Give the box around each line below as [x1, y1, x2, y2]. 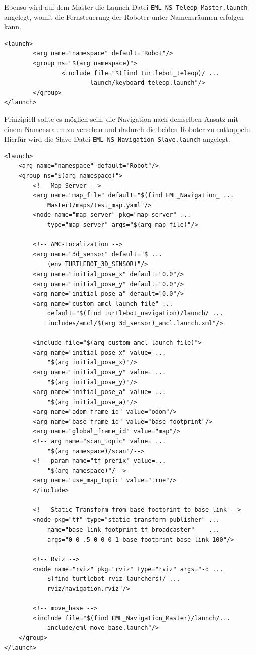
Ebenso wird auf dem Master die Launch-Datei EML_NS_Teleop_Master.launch [4, 2, 248, 12]
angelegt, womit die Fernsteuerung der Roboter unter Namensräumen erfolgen [4, 11, 244, 22]
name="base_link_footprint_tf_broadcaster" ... [47, 526, 220, 534]
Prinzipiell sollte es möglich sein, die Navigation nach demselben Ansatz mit [4, 114, 238, 124]
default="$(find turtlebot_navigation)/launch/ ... [47, 310, 223, 317]
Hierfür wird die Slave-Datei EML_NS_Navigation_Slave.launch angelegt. [4, 134, 230, 144]
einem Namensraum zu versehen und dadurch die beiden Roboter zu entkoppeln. [4, 123, 252, 134]
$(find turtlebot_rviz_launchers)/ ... [47, 575, 180, 583]
